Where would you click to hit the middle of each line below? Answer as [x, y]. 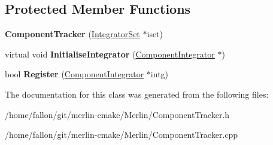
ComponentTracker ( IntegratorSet [72, 34]
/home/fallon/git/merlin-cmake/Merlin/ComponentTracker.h [117, 114]
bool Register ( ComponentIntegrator [75, 74]
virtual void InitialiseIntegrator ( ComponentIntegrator [110, 54]
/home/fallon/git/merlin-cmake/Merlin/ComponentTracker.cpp [122, 135]
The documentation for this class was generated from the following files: [137, 94]
